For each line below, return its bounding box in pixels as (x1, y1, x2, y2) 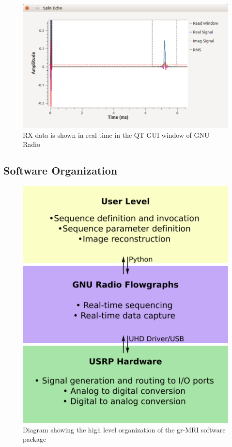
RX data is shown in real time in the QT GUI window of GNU (23, 129, 210, 140)
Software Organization (3, 163, 118, 178)
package (23, 434, 46, 444)
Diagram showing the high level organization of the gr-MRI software (23, 424, 226, 434)
